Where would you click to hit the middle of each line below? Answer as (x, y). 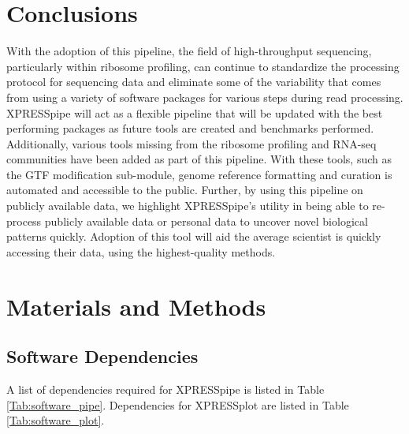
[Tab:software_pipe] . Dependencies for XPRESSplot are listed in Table (178, 404)
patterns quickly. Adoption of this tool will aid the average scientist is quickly (194, 236)
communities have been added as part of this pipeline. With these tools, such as (199, 159)
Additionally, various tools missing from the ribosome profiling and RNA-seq (191, 143)
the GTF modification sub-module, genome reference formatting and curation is (199, 174)
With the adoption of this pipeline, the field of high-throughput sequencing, (189, 51)
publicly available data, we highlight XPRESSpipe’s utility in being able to (188, 206)
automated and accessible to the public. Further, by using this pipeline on (185, 190)
